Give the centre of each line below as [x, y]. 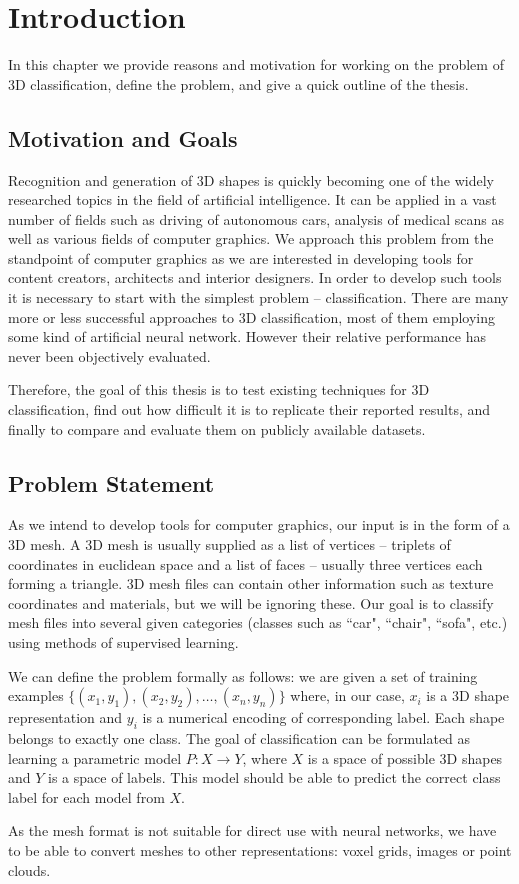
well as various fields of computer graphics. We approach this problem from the [251, 238]
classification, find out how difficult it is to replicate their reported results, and [249, 409]
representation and [65, 717]
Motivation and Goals [123, 137]
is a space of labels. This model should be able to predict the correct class [274, 777]
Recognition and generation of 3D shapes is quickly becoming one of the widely [251, 179]
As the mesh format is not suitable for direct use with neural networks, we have [252, 830]
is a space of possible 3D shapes [405, 757]
